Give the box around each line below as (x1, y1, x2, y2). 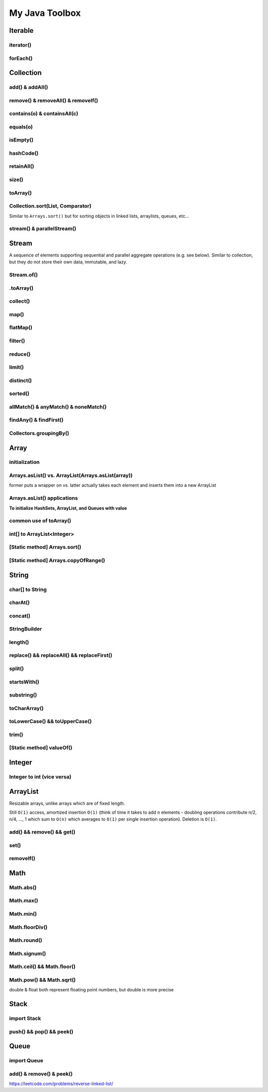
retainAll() (9, 163, 34, 170)
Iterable (9, 26, 34, 35)
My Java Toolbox (9, 7, 81, 18)
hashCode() (9, 149, 39, 156)
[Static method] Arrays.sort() (9, 544, 81, 551)
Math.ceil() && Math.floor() (9, 963, 76, 970)
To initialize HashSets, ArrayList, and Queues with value (9, 505, 128, 511)
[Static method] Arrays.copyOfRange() (9, 557, 105, 564)
